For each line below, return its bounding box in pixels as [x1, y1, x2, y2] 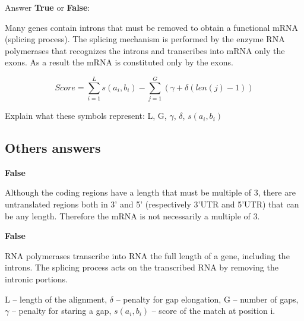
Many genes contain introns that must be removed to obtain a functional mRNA [5, 21, 299, 33]
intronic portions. [5, 273, 68, 285]
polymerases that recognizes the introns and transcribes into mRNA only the [5, 44, 285, 56]
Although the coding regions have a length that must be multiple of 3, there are [5, 186, 296, 199]
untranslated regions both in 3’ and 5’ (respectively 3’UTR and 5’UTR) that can [5, 198, 299, 210]
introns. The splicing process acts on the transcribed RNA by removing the [5, 261, 278, 273]
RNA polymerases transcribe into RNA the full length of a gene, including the [5, 249, 290, 262]
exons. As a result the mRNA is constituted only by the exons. [5, 56, 233, 68]
